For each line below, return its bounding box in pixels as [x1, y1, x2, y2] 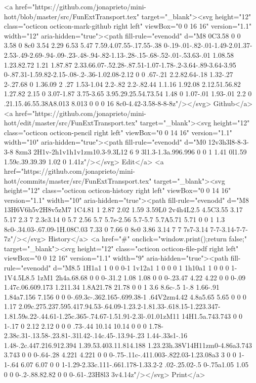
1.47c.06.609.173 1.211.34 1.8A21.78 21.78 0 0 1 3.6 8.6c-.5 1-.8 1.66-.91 [4, 282, 219, 292]
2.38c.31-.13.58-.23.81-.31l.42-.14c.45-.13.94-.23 [4, 330, 144, 341]
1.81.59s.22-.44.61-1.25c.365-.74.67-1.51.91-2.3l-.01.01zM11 [4, 311, 180, 321]
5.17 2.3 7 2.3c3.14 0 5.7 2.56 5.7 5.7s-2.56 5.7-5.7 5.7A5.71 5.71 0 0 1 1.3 [4, 214, 225, 225]
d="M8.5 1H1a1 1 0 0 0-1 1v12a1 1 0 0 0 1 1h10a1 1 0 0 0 [53, 263, 229, 273]
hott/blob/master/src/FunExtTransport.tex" [4, 11, 139, 21]
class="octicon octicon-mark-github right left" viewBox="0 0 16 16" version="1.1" [4, 21, 252, 31]
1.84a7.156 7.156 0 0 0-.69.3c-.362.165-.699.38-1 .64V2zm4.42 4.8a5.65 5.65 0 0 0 [4, 291, 247, 302]
